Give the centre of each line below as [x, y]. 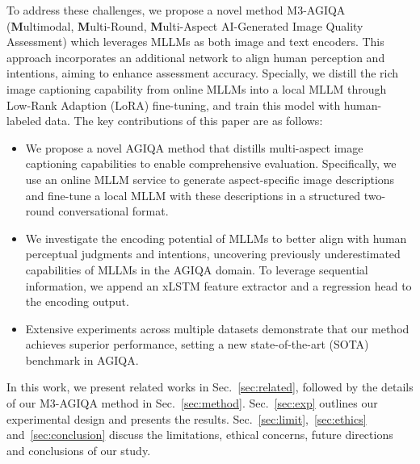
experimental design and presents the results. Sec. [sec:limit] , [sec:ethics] [187, 418]
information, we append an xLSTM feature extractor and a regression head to [218, 285]
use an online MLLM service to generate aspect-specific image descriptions [210, 179]
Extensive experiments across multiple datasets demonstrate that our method [217, 328]
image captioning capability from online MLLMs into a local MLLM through [197, 88]
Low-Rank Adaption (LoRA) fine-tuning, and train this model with [174, 105]
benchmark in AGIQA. [82, 359]
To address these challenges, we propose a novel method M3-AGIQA [176, 10]
